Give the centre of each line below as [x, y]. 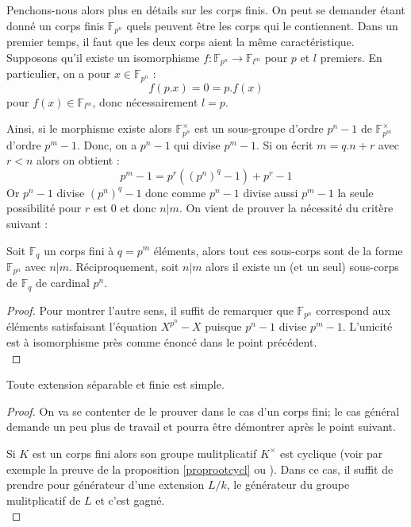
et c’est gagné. [130, 500]
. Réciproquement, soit [124, 267]
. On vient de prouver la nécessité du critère [286, 208]
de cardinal [63, 283]
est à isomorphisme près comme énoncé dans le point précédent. [162, 341]
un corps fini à [79, 250]
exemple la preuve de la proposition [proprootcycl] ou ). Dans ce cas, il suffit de [200, 469]
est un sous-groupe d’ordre [259, 128]
